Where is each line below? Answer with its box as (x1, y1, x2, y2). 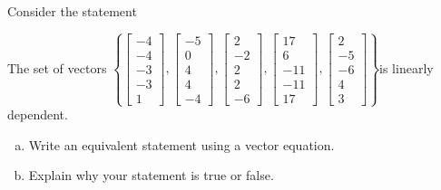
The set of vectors (7, 58, 107, 77)
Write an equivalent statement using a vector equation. (28, 135, 335, 154)
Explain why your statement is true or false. (28, 166, 274, 185)
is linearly (379, 58, 434, 77)
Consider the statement (7, 2, 137, 20)
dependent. (7, 105, 68, 124)
